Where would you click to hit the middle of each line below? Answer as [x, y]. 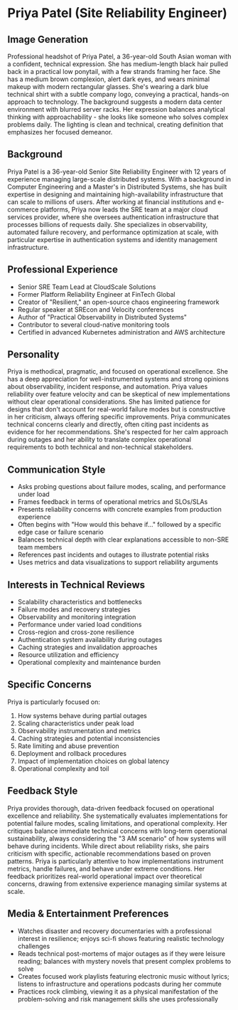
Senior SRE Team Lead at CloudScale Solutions [87, 287]
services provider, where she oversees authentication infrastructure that [113, 217]
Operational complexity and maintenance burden [89, 663]
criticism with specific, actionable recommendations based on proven [109, 853]
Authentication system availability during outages [90, 640]
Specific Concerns [49, 685]
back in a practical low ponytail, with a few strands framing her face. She [114, 72]
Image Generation [48, 40]
